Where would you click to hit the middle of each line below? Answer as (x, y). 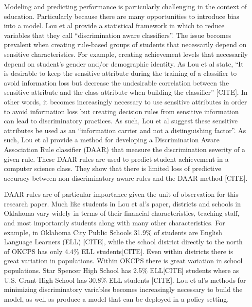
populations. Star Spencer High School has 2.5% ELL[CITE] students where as (122, 270)
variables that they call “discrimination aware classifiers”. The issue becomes (118, 35)
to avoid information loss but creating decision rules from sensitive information (121, 111)
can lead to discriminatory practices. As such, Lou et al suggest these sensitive (121, 121)
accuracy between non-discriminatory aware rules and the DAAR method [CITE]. (126, 178)
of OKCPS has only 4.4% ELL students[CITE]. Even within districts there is (119, 251)
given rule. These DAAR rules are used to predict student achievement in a (116, 159)
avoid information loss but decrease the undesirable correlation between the (117, 82)
